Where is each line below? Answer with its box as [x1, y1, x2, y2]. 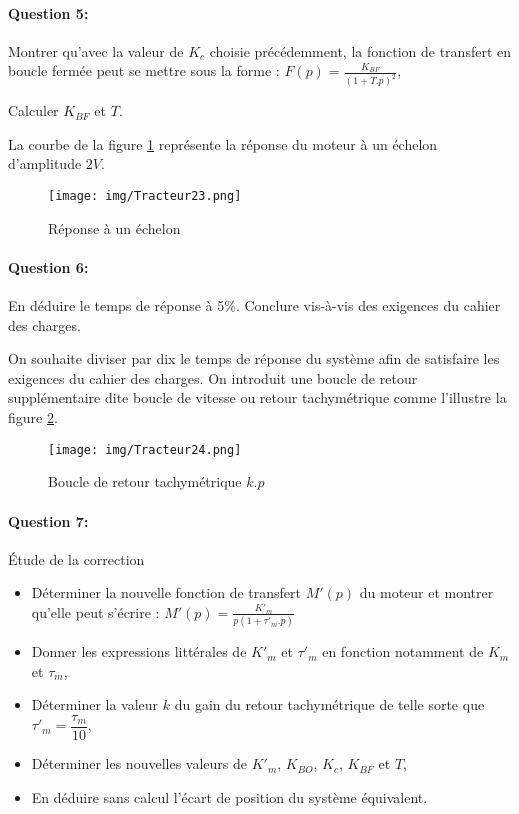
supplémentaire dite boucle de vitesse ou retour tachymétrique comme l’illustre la [8, 387, 507, 408]
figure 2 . [8, 407, 58, 428]
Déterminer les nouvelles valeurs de [31, 753, 247, 774]
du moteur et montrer [359, 582, 494, 603]
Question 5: [8, 2, 89, 23]
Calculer [8, 100, 59, 121]
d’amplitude [8, 153, 82, 174]
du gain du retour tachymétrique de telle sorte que [174, 694, 485, 715]
